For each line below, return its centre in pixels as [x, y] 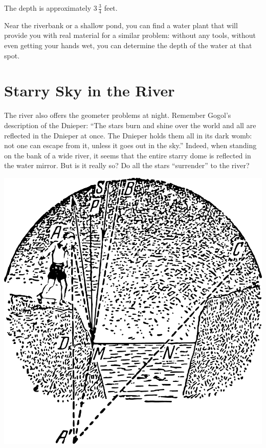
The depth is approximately [48, 8]
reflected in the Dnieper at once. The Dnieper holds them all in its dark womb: [128, 135]
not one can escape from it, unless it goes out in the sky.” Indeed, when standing [130, 145]
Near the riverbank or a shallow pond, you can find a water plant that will [121, 25]
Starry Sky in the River [90, 90]
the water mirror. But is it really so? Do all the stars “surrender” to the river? [127, 165]
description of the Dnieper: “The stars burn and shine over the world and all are [130, 125]
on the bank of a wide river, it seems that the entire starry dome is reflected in [128, 155]
